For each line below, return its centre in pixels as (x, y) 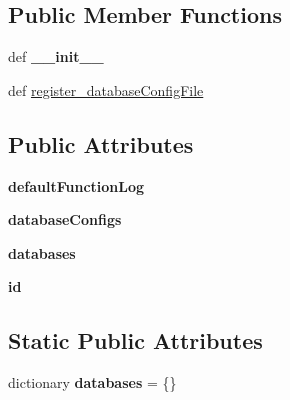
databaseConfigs (65, 219)
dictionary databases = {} (92, 382)
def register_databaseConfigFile (106, 89)
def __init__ (56, 56)
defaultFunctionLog (76, 185)
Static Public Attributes (135, 340)
